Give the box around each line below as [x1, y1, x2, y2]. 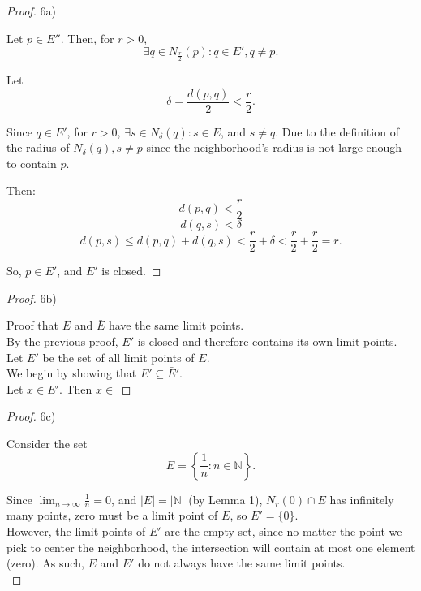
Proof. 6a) [6, 2, 56, 19]
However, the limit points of [6, 522, 146, 539]
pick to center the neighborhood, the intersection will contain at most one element [6, 538, 415, 555]
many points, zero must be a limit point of [6, 507, 218, 524]
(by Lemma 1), [188, 490, 263, 507]
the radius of [6, 139, 70, 156]
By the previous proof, [6, 332, 118, 349]
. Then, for [60, 29, 114, 46]
